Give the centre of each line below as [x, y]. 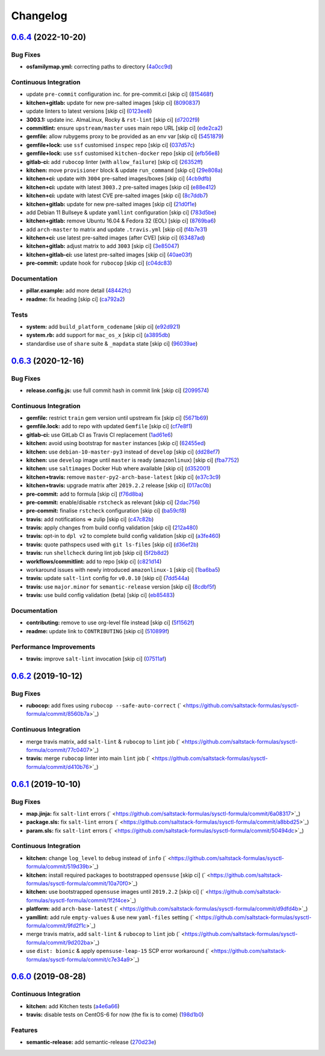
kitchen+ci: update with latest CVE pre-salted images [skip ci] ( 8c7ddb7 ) [117, 195]
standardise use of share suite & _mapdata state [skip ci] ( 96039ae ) [112, 343]
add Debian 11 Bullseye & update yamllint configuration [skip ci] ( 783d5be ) [121, 212]
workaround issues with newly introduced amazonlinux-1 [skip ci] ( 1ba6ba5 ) [123, 570]
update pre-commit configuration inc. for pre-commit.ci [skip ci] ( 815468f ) [120, 94]
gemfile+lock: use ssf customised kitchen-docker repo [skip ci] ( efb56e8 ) [123, 153]
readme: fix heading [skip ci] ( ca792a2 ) [76, 299]
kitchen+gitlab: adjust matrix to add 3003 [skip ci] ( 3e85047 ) [103, 246]
